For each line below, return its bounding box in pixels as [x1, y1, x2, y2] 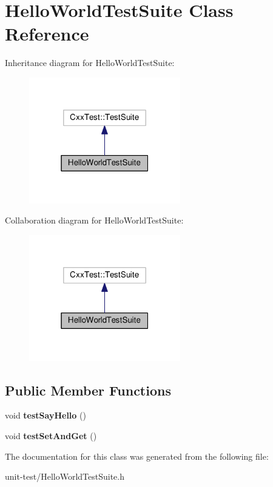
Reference [5, 21, 89, 46]
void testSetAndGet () [5, 429, 97, 442]
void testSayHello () [5, 409, 86, 422]
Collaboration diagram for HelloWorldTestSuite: [5, 214, 184, 227]
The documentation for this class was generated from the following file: [5, 449, 269, 462]
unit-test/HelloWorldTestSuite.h [5, 470, 125, 483]
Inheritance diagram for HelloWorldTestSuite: [5, 56, 175, 69]
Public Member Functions [5, 380, 171, 399]
